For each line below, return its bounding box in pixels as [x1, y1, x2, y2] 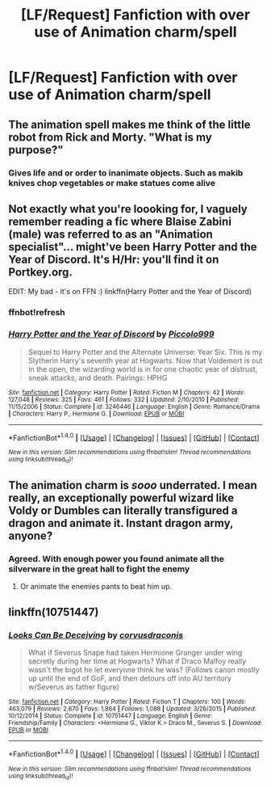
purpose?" [8, 143, 64, 157]
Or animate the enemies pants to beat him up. [19, 582, 172, 592]
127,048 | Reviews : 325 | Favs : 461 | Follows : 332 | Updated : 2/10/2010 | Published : [8, 395, 240, 403]
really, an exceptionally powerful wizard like [8, 491, 235, 504]
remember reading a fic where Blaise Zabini [8, 214, 232, 228]
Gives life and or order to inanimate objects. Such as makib [8, 167, 244, 179]
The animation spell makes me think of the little [8, 117, 252, 131]
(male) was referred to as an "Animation [8, 227, 214, 241]
